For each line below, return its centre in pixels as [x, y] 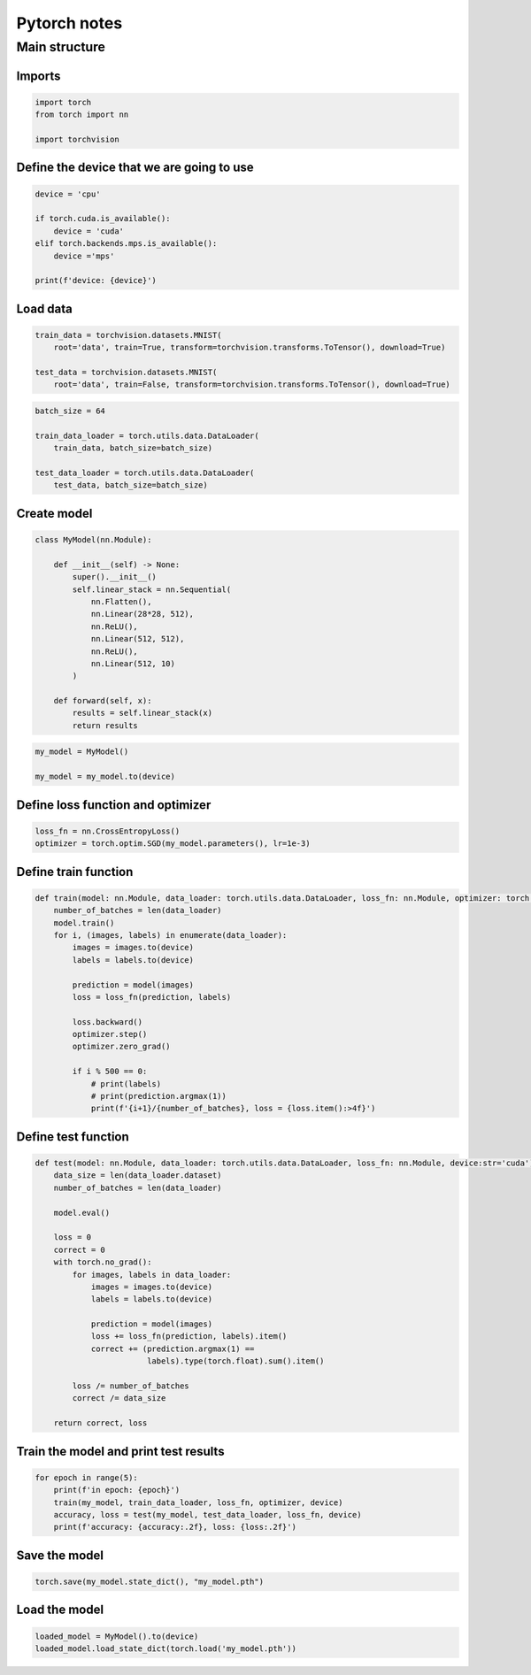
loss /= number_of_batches [131, 1386]
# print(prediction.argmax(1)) [159, 1096]
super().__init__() [114, 577]
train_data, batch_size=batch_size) [133, 448]
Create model [54, 513]
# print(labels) [126, 1083]
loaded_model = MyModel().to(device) [117, 1636]
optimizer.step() [110, 1034]
